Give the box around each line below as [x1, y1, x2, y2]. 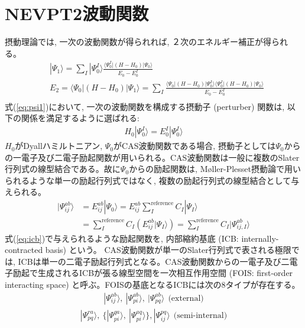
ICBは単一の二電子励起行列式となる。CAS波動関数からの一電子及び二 [18, 255, 290, 267]
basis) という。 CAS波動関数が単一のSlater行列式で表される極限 [45, 243, 291, 256]
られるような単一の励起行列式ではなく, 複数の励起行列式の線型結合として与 [5, 174, 300, 186]
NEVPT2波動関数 [5, 1, 149, 25]
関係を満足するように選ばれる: [21, 112, 139, 124]
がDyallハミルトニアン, [15, 139, 103, 152]
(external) [168, 294, 204, 303]
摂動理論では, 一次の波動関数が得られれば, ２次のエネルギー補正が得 [5, 35, 272, 48]
